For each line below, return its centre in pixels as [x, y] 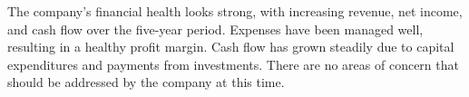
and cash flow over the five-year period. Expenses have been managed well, [215, 29]
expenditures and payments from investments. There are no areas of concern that [233, 64]
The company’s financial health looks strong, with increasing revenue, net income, [235, 11]
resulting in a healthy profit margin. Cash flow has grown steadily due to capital [231, 47]
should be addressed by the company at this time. [146, 82]
